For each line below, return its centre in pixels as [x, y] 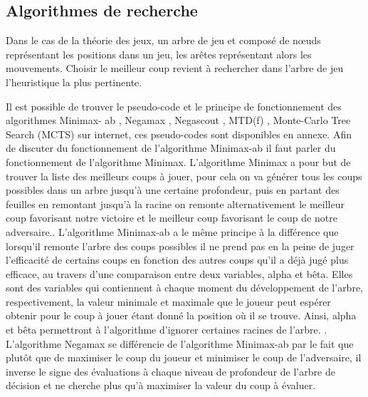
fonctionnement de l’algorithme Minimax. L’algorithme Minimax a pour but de [178, 161]
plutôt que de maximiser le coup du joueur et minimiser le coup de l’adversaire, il [184, 357]
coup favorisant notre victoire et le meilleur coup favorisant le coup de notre [172, 218]
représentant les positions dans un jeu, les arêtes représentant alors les [159, 54]
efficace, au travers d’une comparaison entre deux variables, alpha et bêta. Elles [179, 273]
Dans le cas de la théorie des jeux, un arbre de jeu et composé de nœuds [163, 40]
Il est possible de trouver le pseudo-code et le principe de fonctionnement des [174, 106]
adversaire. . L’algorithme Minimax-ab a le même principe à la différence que [172, 231]
